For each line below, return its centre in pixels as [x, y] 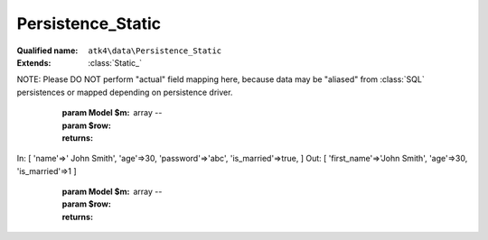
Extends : [34, 62]
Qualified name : [47, 51]
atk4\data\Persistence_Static [155, 51]
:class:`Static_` [115, 62]
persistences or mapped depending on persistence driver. [125, 92]
